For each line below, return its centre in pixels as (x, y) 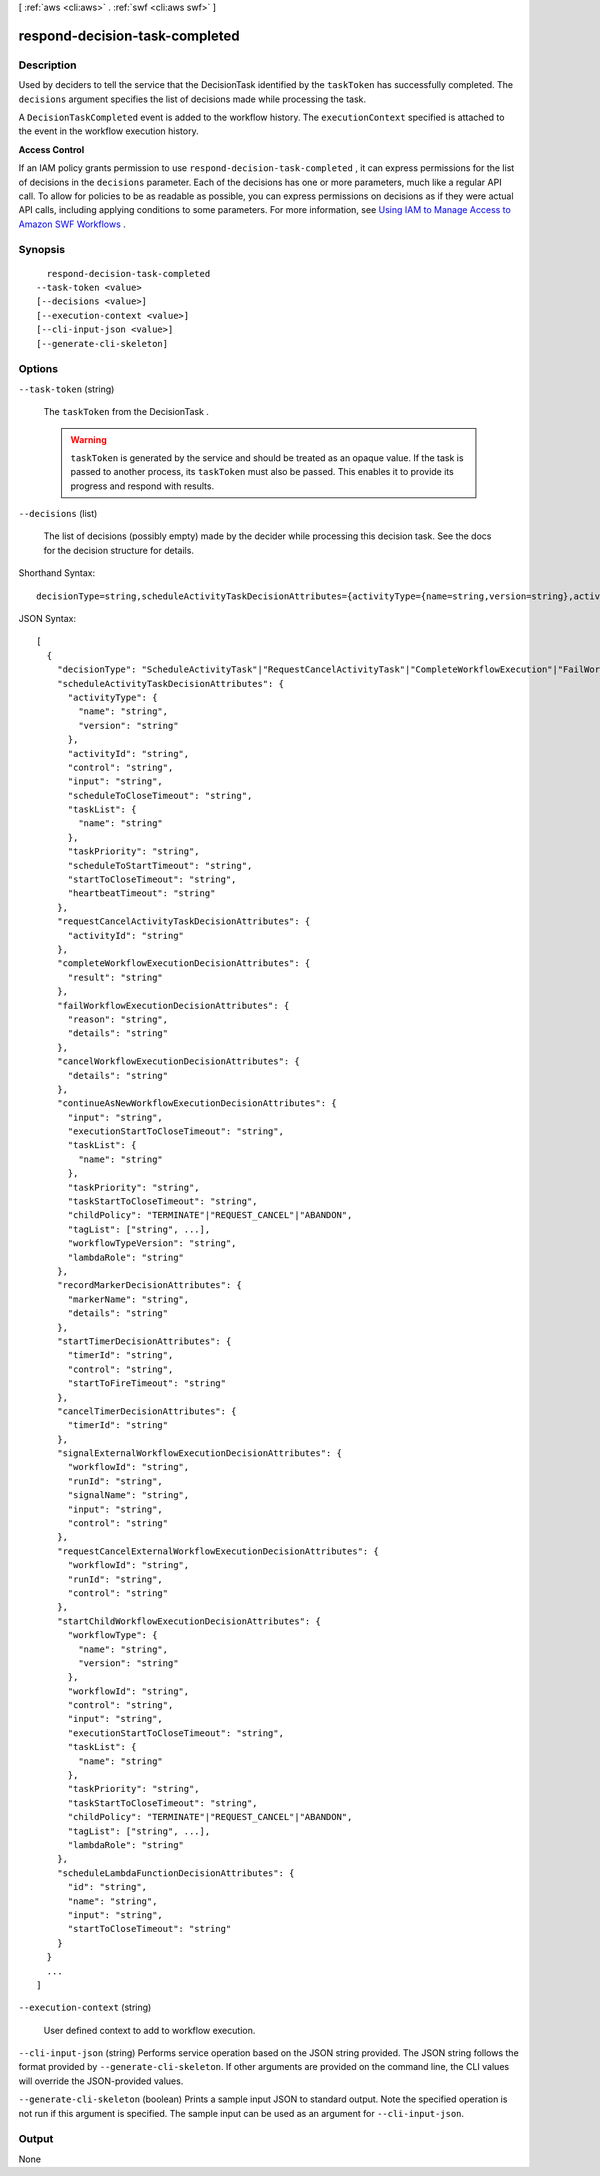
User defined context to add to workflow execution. (149, 2030)
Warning (88, 439)
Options (38, 369)
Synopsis (41, 250)
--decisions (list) (58, 514)
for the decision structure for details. (119, 550)
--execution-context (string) (85, 2007)
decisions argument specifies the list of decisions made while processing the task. (192, 99)
